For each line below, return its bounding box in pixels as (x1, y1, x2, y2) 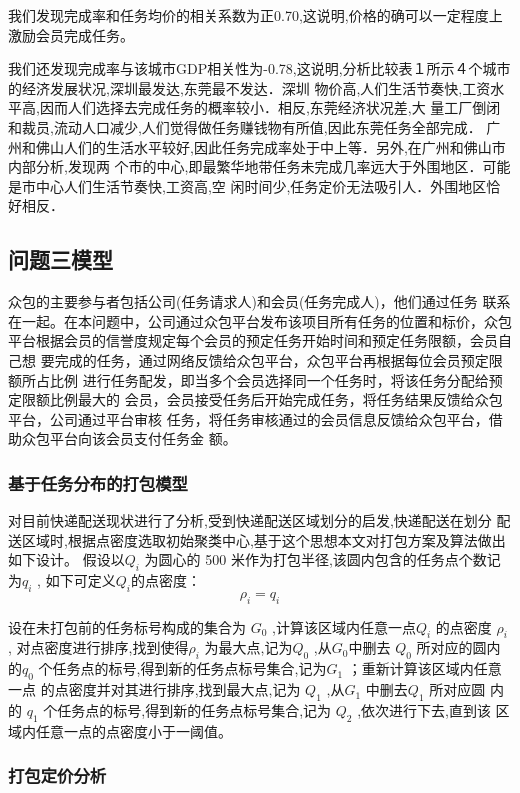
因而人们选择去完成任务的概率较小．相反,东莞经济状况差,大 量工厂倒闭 (39, 97, 501, 118)
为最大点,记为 (204, 637, 293, 658)
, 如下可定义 (37, 570, 116, 591)
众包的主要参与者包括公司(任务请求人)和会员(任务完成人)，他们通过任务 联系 (8, 291, 511, 312)
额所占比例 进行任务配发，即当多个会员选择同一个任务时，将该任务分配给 (8, 369, 489, 390)
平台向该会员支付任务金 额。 (49, 428, 237, 449)
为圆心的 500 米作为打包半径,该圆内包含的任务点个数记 (144, 549, 501, 570)
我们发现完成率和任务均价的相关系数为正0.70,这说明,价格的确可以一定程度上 (8, 5, 503, 25)
